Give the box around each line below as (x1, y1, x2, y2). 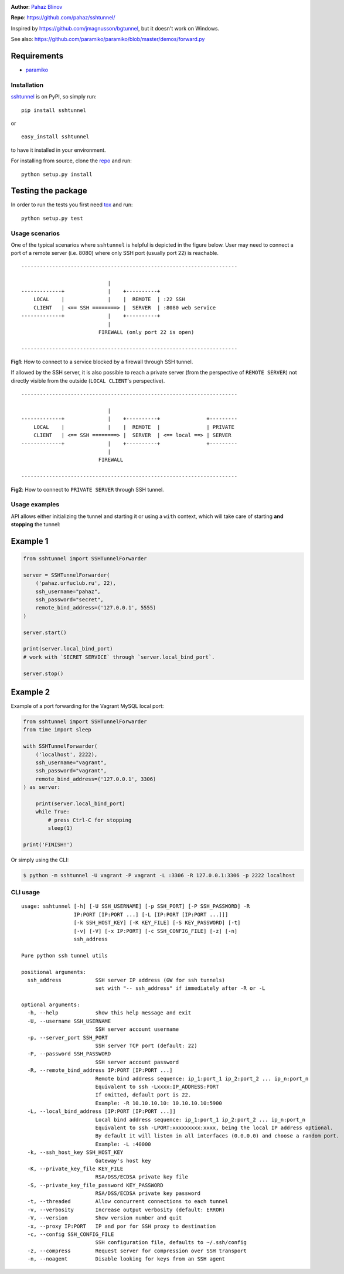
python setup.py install (21, 171, 93, 178)
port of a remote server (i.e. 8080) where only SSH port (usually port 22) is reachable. (11, 250, 219, 257)
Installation (11, 81, 44, 89)
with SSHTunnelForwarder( (23, 743, 98, 750)
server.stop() (23, 670, 64, 677)
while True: (35, 809, 70, 815)
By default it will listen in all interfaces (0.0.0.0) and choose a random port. (95, 1133, 340, 1139)
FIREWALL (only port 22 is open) (98, 329, 195, 335)
